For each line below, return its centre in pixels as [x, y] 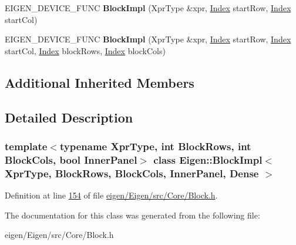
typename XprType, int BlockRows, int [155, 146]
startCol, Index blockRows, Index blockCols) [85, 50]
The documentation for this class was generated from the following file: [132, 215]
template [26, 146]
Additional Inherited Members [100, 82]
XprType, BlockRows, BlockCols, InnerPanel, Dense [132, 173]
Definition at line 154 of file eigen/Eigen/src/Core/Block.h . [111, 195]
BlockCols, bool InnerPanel [71, 159]
